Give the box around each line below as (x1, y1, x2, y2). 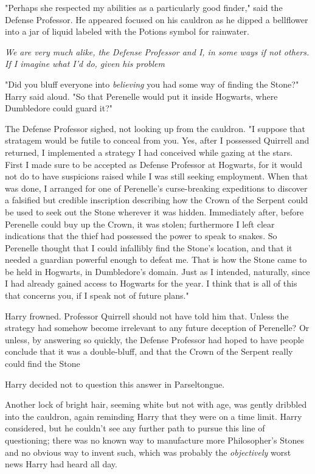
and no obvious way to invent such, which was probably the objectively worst (5, 445, 291, 458)
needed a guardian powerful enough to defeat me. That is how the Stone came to (5, 253, 307, 266)
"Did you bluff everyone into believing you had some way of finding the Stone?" (5, 77, 299, 90)
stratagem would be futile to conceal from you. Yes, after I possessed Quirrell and (5, 134, 310, 147)
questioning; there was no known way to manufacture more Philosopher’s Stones (5, 434, 304, 446)
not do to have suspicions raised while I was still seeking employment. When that (5, 170, 308, 183)
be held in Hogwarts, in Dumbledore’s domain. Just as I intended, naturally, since (5, 265, 310, 277)
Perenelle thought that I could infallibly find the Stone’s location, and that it (5, 241, 292, 254)
